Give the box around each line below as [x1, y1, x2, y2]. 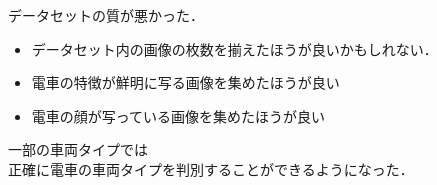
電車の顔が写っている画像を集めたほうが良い [31, 105, 326, 126]
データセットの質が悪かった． [8, 5, 204, 25]
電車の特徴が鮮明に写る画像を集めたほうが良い [31, 72, 340, 93]
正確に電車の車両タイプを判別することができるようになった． [8, 158, 414, 179]
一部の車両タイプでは [8, 139, 148, 160]
